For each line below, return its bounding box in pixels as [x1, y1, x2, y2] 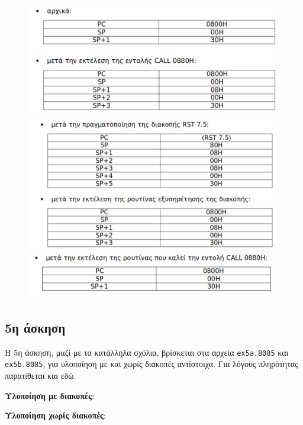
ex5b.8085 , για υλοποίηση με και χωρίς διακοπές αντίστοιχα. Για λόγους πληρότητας [5, 358, 298, 370]
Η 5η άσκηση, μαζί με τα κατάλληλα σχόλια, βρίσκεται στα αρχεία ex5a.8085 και [5, 346, 289, 358]
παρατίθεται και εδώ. [5, 369, 76, 382]
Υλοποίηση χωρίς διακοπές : [5, 409, 106, 421]
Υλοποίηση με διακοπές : [5, 389, 94, 401]
